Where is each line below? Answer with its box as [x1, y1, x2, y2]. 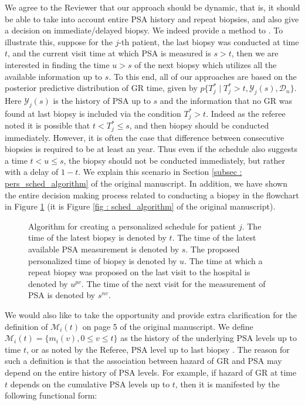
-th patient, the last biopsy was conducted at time [118, 35, 299, 48]
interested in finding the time [5, 58, 110, 70]
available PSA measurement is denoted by [28, 243, 179, 255]
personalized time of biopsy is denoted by [28, 254, 177, 266]
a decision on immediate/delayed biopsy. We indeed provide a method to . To [5, 24, 283, 36]
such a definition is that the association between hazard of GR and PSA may [5, 355, 282, 367]
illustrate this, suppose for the [5, 35, 113, 48]
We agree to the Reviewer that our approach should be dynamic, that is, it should [5, 1, 300, 13]
